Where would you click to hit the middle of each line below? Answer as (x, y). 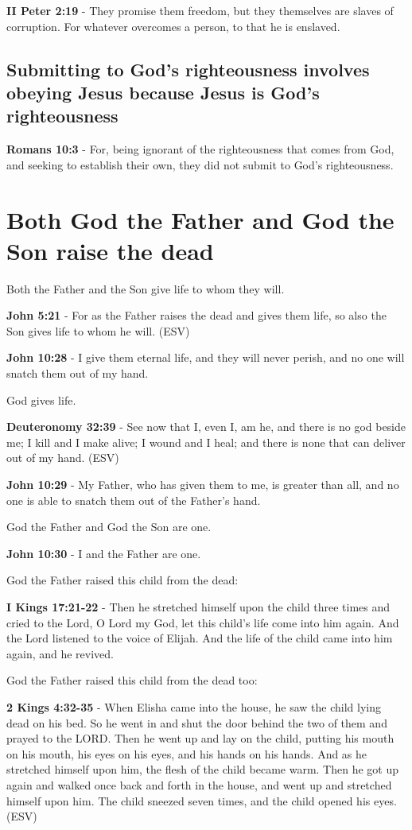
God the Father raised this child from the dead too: (132, 680)
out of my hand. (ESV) (63, 458)
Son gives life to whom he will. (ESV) (98, 330)
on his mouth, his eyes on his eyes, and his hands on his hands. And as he (187, 753)
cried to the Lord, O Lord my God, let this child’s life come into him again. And (203, 622)
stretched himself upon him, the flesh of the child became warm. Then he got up (203, 769)
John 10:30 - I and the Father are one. (104, 553)
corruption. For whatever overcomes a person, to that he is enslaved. (173, 26)
